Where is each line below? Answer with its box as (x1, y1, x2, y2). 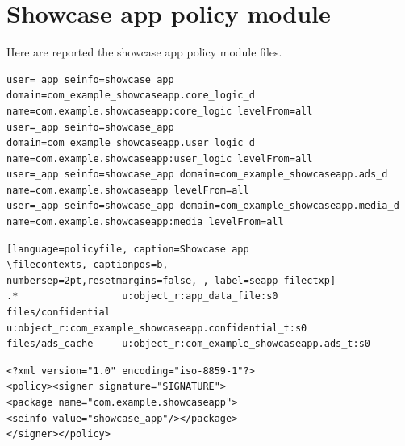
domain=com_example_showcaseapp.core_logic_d (6, 90, 255, 102)
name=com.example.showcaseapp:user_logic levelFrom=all (6, 152, 313, 165)
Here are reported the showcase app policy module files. (6, 44, 282, 60)
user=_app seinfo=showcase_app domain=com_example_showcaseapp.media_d (6, 200, 399, 212)
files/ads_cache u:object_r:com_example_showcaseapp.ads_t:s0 (6, 338, 371, 350)
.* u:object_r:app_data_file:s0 (6, 290, 278, 302)
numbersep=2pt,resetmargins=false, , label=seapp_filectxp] (6, 274, 336, 286)
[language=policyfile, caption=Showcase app (6, 243, 249, 255)
